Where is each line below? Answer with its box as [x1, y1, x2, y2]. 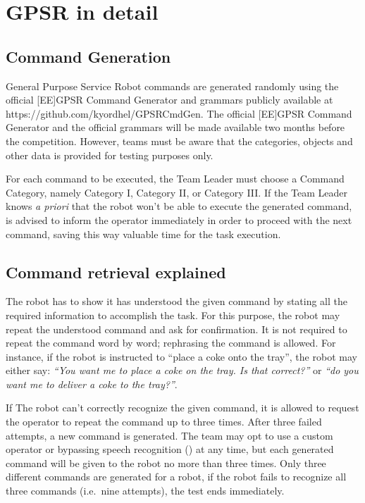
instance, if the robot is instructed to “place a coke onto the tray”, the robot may [6, 349, 357, 364]
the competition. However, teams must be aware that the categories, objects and [6, 133, 353, 148]
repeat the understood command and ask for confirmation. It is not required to [6, 321, 347, 336]
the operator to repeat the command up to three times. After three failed [6, 414, 322, 429]
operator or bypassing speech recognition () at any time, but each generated [6, 442, 334, 457]
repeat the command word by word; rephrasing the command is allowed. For [6, 335, 336, 350]
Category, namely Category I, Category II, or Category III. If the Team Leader [6, 185, 347, 199]
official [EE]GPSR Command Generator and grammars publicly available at [6, 92, 333, 107]
